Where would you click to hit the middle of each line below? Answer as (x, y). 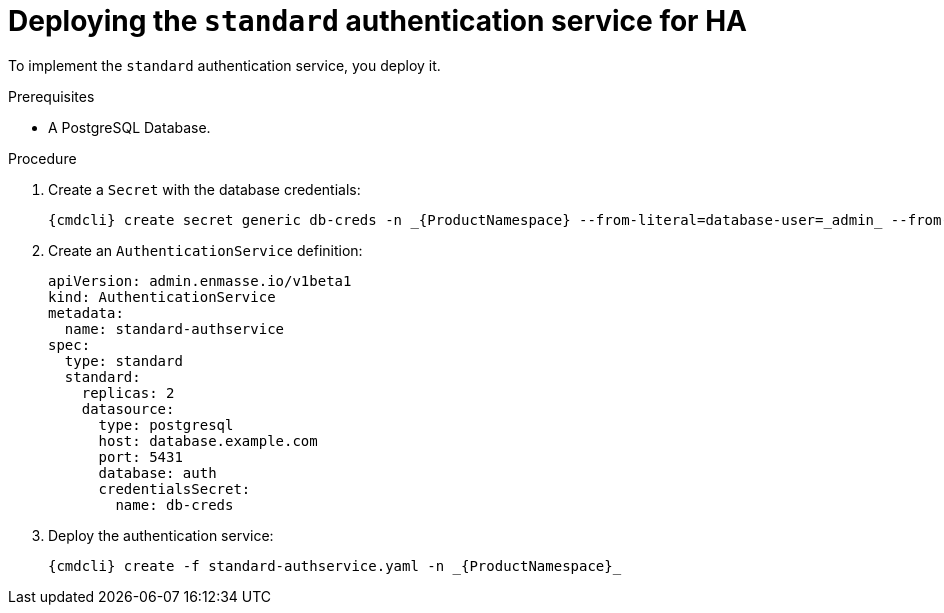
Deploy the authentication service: (161, 535)
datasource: (128, 408)
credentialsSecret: (174, 488)
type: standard (123, 360)
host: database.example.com (208, 440)
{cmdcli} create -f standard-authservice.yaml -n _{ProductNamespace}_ (335, 565)
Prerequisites (51, 96)
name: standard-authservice (174, 328)
